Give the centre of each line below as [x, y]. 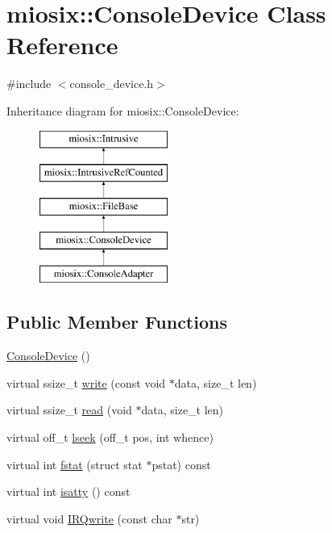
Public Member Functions [117, 322]
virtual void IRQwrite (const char [89, 518]
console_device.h [112, 84]
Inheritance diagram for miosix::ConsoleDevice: [123, 110]
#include [29, 84]
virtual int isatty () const [68, 491]
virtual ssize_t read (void [69, 410]
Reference [62, 45]
